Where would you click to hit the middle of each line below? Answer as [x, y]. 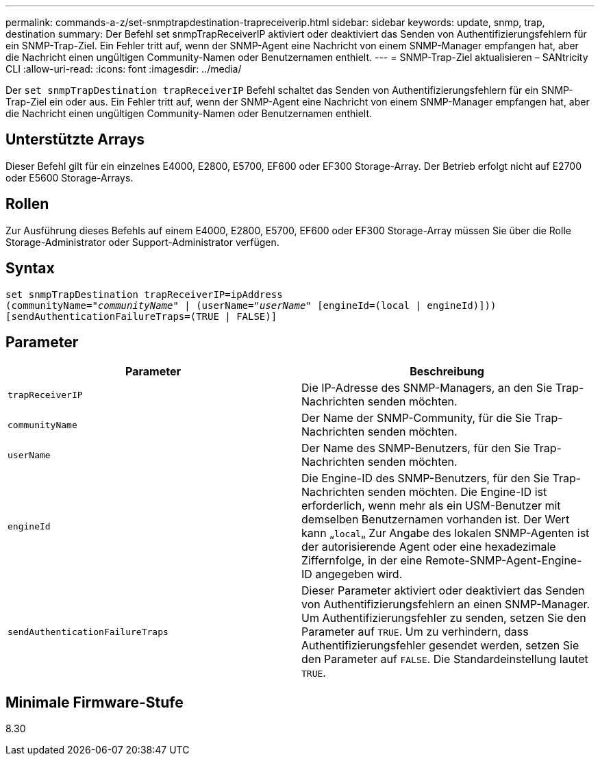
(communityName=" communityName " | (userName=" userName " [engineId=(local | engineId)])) [251, 305]
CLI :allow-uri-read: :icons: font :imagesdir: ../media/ [124, 69]
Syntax [30, 269]
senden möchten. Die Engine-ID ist [457, 492]
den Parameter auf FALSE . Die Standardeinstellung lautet [445, 659]
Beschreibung [447, 372]
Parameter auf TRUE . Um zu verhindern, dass [415, 632]
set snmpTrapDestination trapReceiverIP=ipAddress [144, 294]
